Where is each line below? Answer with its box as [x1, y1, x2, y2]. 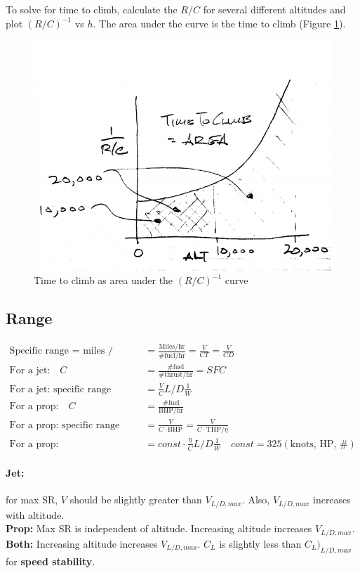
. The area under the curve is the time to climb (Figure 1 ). [93, 15, 346, 30]
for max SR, [6, 492, 58, 507]
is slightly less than [219, 536, 302, 551]
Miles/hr [159, 343, 185, 351]
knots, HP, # [290, 439, 348, 449]
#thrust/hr [159, 371, 193, 379]
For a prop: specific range [9, 420, 120, 430]
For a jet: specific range [9, 384, 112, 394]
